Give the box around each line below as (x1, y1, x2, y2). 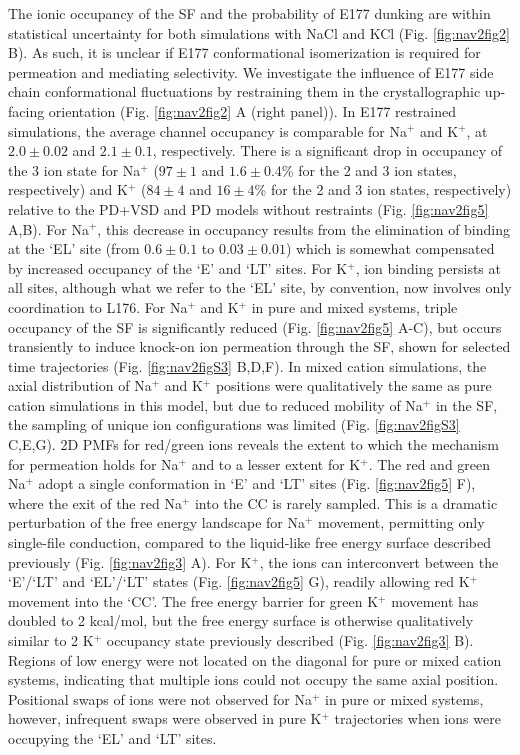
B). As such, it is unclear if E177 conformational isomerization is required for (8, 42, 481, 63)
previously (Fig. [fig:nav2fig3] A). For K (8, 551, 252, 572)
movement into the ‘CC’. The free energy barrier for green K (8, 590, 379, 611)
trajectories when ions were (334, 708, 501, 729)
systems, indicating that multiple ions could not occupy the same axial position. (8, 669, 499, 690)
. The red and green (368, 453, 491, 474)
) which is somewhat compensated (285, 238, 495, 259)
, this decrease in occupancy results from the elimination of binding (97, 218, 511, 239)
